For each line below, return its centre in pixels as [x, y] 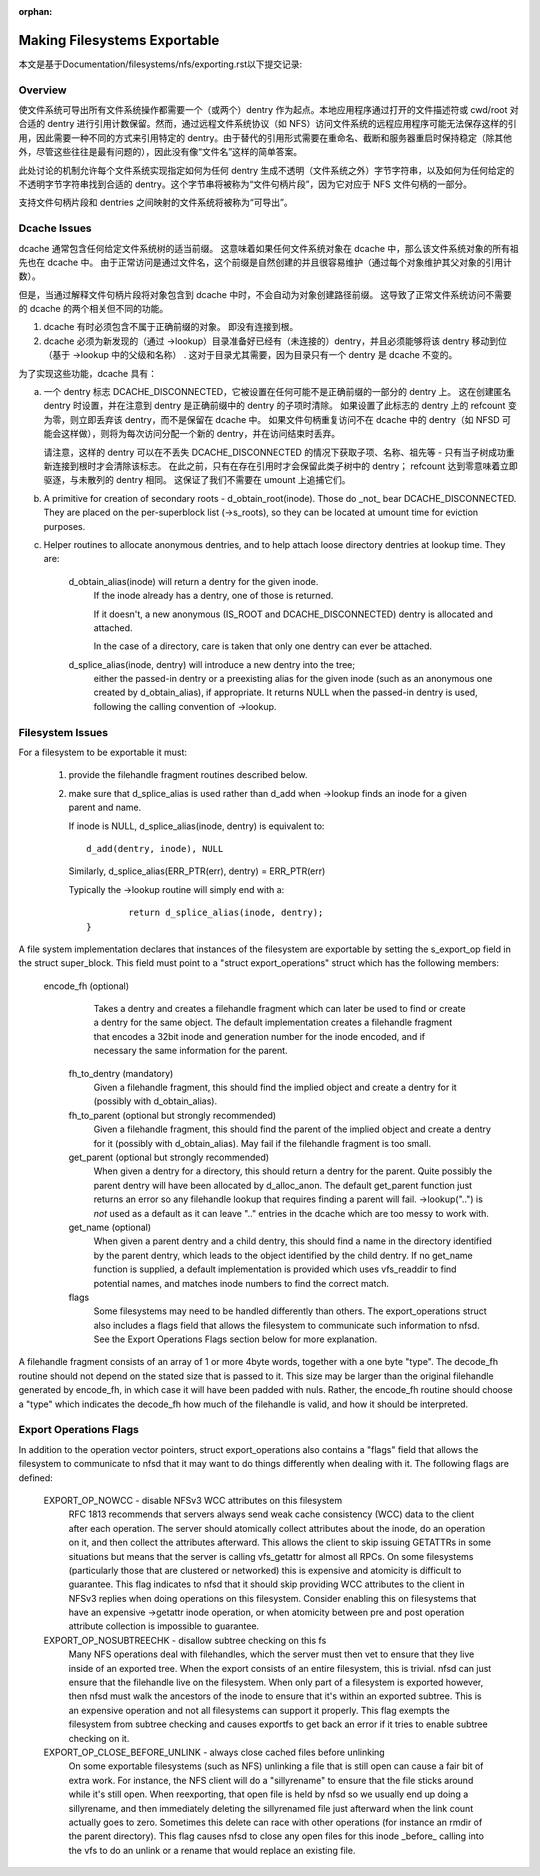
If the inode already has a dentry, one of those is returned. [213, 596]
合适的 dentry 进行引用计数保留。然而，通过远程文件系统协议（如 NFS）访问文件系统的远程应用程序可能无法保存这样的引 [267, 124]
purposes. [64, 526]
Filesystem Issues [63, 732]
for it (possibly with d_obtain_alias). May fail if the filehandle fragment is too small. [262, 1143]
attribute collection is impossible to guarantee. [164, 1626]
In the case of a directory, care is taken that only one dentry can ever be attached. [263, 646]
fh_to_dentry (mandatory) [121, 1073]
